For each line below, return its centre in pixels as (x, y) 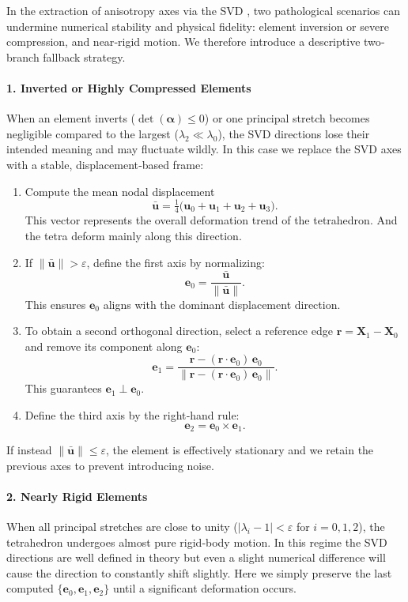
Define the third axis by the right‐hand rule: (132, 414)
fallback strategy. (84, 56)
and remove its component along (104, 346)
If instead (29, 450)
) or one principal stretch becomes (287, 118)
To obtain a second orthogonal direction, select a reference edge (179, 331)
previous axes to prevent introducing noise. (110, 465)
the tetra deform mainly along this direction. (133, 236)
